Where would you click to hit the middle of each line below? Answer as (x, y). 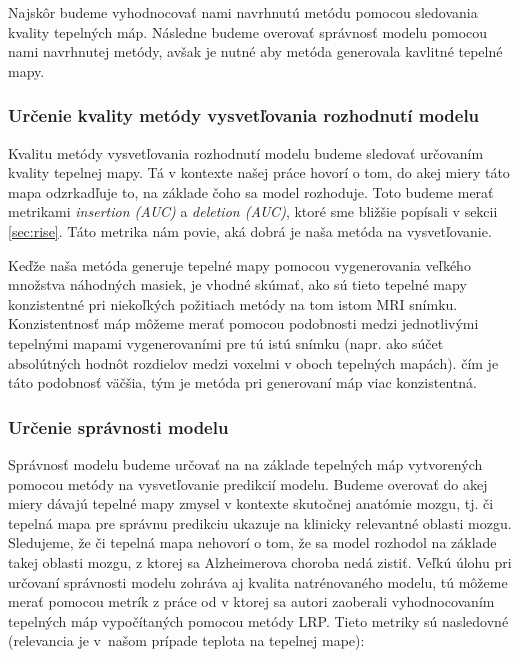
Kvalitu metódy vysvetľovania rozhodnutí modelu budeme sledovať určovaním (246, 152)
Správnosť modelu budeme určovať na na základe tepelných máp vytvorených (245, 463)
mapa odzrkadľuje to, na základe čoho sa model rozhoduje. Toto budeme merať (251, 191)
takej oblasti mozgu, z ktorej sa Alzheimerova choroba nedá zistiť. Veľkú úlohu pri (260, 561)
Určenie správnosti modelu (118, 426)
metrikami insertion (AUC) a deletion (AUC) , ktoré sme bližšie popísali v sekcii (253, 211)
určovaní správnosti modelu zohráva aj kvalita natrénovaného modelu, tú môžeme (258, 581)
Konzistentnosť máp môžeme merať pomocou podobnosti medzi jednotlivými (243, 323)
